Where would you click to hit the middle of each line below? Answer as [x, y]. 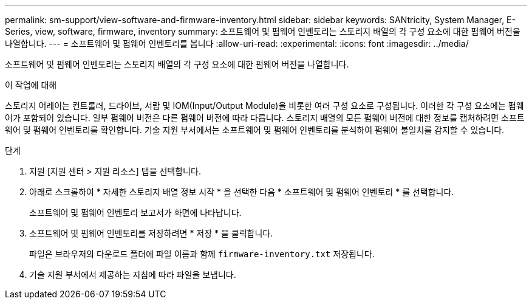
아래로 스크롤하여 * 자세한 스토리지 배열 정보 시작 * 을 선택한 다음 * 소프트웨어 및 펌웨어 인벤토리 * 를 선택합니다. [242, 192]
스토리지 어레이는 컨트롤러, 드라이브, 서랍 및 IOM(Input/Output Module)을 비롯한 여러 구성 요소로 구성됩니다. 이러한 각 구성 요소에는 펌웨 [264, 105]
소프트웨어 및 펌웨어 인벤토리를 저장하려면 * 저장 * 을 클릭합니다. [151, 233]
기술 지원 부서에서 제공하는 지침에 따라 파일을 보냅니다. [133, 275]
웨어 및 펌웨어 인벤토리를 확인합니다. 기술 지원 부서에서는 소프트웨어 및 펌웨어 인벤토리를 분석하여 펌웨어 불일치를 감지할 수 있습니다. [255, 130]
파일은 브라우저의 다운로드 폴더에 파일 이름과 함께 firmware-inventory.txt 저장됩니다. [202, 254]
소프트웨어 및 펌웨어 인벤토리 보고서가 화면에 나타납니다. [135, 212]
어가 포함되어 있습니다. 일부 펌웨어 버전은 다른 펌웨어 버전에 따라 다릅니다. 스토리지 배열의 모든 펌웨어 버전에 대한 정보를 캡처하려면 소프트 [265, 118]
